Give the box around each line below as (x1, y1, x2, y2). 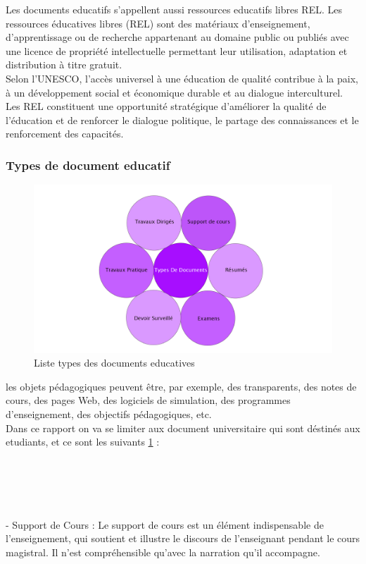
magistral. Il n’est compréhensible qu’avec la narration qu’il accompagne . (6, 544, 320, 559)
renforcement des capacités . (6, 126, 124, 141)
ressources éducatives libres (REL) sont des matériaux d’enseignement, (6, 16, 310, 30)
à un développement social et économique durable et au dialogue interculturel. (6, 85, 343, 99)
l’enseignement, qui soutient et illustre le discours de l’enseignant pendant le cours (6, 531, 360, 546)
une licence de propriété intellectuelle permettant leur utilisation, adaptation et (6, 43, 348, 58)
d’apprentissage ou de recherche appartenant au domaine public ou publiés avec (6, 30, 349, 44)
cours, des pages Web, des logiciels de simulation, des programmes (6, 393, 291, 407)
